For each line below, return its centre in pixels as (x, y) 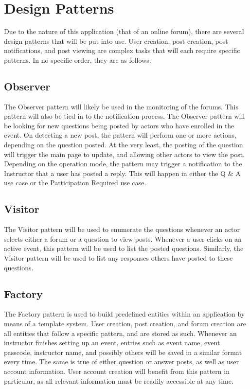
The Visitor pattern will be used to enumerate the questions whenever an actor (122, 229)
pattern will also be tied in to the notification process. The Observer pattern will (125, 116)
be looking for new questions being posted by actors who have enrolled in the (119, 125)
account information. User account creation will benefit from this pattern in (117, 371)
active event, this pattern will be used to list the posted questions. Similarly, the (124, 248)
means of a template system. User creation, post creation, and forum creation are (125, 324)
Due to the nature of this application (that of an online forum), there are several (124, 31)
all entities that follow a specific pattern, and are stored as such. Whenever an (120, 333)
